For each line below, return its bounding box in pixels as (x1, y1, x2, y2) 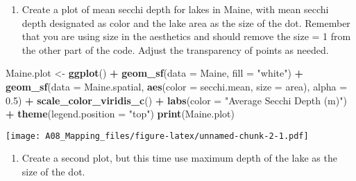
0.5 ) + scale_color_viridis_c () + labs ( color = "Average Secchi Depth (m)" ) (6, 93, 347, 107)
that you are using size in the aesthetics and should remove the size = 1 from (22, 29, 351, 44)
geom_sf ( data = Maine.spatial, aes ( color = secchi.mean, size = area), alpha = (6, 79, 348, 93)
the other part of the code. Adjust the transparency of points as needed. (22, 42, 329, 57)
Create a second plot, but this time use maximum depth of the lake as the (22, 151, 337, 165)
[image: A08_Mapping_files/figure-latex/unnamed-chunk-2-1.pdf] (6, 131, 309, 141)
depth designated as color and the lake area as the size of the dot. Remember (22, 15, 350, 30)
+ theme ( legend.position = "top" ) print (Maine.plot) (6, 106, 235, 121)
